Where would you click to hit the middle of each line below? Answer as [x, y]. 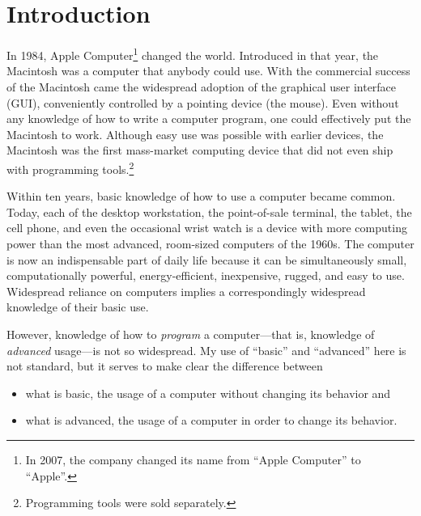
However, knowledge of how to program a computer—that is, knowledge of [191, 334]
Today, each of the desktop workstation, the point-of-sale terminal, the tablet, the [209, 211]
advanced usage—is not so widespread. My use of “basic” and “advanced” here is [206, 350]
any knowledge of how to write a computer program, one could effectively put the [209, 118]
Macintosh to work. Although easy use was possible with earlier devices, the [195, 134]
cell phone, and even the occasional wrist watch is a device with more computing [207, 228]
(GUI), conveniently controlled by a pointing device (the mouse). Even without [203, 102]
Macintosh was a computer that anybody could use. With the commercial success [208, 71]
